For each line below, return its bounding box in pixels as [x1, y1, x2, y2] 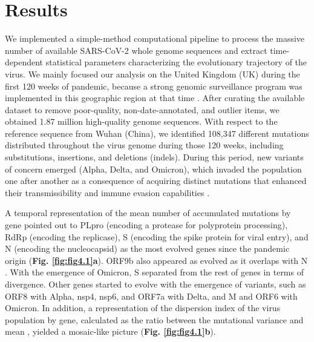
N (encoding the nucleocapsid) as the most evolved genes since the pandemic [5, 242, 290, 255]
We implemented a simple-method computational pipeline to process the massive [5, 32, 305, 45]
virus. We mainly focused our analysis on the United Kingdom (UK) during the [5, 67, 300, 80]
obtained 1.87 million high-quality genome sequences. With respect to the [5, 115, 278, 128]
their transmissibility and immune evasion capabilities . [5, 186, 210, 199]
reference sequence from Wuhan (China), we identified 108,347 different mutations [5, 127, 309, 139]
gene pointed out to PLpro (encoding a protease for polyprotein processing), [5, 219, 288, 231]
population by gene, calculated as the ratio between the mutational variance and [5, 313, 304, 326]
